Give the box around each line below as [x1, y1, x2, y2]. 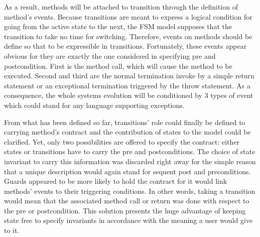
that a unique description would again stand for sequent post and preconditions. [4, 166, 251, 176]
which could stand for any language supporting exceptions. [4, 99, 185, 110]
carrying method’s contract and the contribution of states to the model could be [4, 127, 251, 137]
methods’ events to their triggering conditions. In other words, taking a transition [4, 185, 255, 196]
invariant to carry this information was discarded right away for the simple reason [4, 156, 256, 166]
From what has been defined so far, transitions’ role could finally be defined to [4, 116, 245, 127]
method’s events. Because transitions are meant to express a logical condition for [4, 11, 252, 22]
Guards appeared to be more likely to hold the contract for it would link [4, 176, 227, 186]
